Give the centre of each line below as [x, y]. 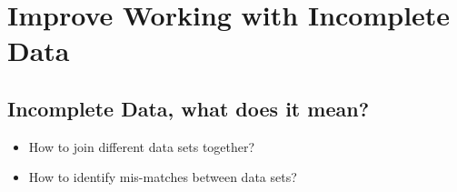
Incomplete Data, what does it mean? [189, 108]
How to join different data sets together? [142, 146]
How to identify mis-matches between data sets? [163, 177]
